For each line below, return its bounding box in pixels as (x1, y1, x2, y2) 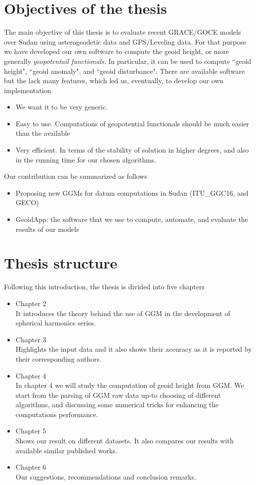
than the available (15, 128, 70, 138)
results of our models (15, 223, 79, 234)
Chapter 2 (15, 298, 46, 308)
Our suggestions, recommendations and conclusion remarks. (15, 471, 196, 482)
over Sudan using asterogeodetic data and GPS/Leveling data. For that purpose (4, 36, 246, 47)
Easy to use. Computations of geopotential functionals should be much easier (15, 118, 249, 128)
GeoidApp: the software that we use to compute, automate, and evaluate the (15, 214, 248, 224)
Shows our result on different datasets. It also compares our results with (15, 435, 234, 446)
